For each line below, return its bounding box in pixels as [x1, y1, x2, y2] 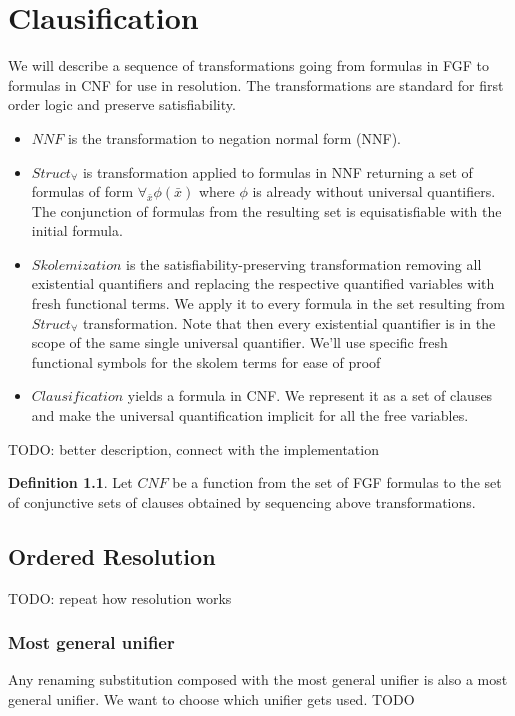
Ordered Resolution [8, 540, 216, 571]
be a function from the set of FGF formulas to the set [172, 472, 502, 493]
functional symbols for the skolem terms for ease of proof [31, 351, 381, 372]
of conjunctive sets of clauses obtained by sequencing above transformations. [8, 491, 476, 512]
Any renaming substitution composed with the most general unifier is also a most [8, 669, 508, 690]
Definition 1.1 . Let [8, 472, 133, 493]
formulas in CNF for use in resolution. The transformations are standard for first [8, 74, 504, 95]
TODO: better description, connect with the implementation [8, 438, 379, 459]
